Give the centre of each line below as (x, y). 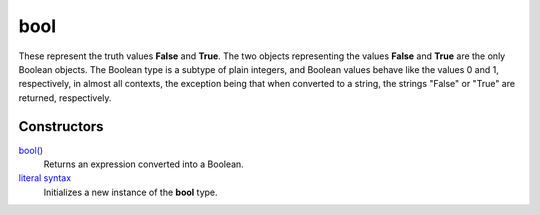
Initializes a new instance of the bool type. (131, 192)
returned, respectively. (65, 97)
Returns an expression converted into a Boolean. (143, 164)
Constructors (61, 126)
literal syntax (45, 178)
